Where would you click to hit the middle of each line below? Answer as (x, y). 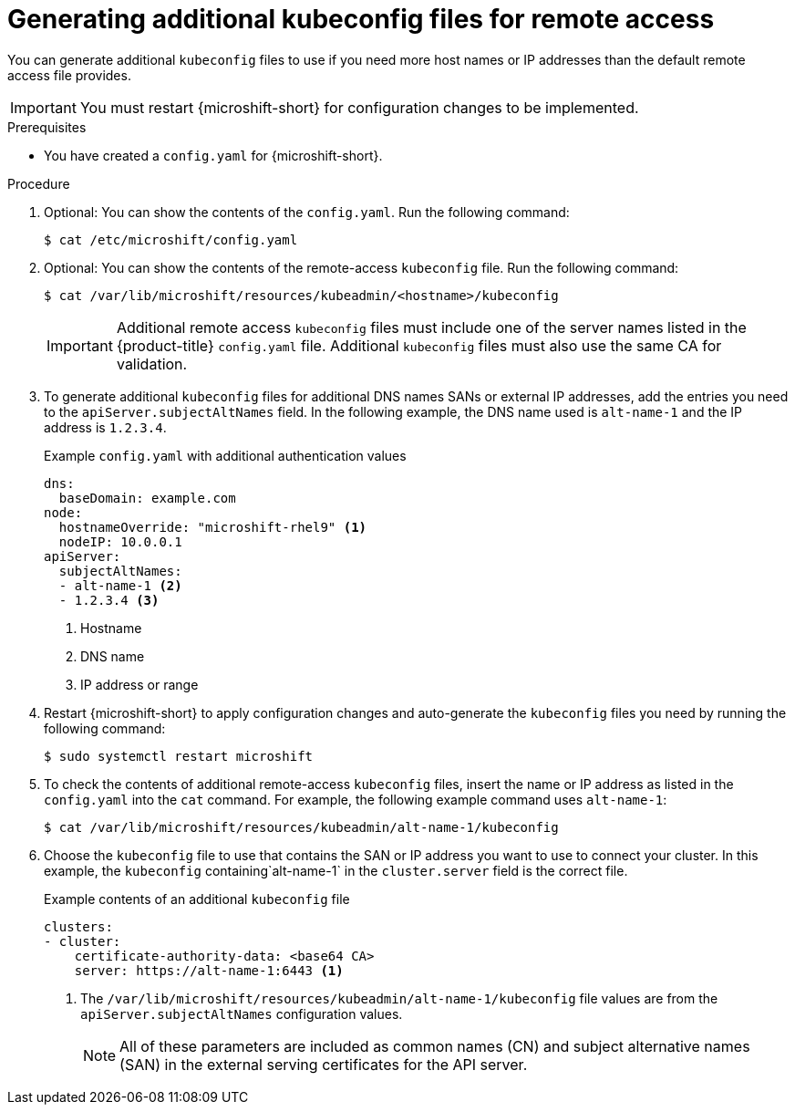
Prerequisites (47, 127)
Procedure (39, 183)
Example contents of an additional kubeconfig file (197, 899)
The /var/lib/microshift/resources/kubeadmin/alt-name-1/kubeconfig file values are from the (399, 998)
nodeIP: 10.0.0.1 (120, 541)
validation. (152, 364)
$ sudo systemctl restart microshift (179, 756)
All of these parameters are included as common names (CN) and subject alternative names (435, 1046)
